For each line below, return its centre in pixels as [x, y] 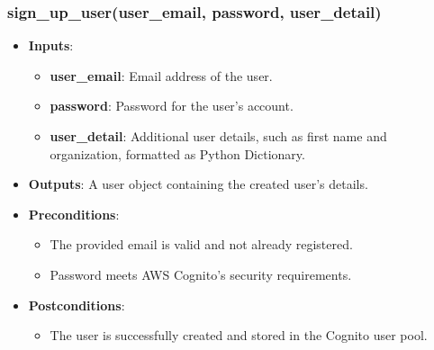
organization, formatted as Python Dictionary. [177, 153]
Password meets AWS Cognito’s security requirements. [201, 274]
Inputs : [51, 45]
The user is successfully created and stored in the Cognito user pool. [239, 335]
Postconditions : [77, 305]
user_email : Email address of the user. [161, 75]
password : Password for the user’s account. [172, 106]
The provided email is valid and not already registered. [201, 244]
